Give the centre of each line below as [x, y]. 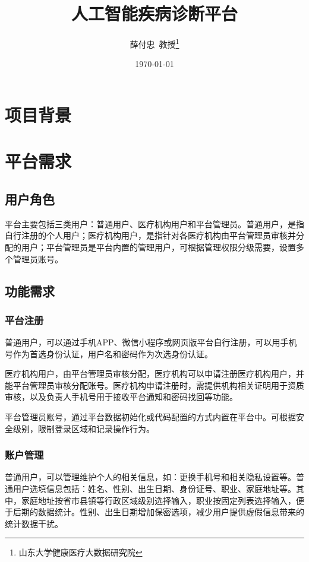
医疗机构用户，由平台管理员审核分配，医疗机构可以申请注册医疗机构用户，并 [154, 374]
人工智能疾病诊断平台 [154, 13]
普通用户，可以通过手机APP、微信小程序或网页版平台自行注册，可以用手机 [151, 342]
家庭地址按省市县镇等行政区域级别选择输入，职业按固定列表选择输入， [158, 500]
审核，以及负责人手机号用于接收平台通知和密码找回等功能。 [121, 397]
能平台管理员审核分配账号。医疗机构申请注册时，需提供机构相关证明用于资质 [154, 385]
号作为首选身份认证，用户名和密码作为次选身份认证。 [109, 353]
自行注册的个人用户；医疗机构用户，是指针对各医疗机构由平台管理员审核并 [150, 235]
